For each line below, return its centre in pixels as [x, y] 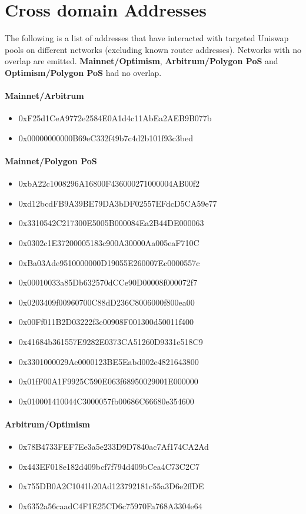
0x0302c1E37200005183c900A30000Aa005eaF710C [109, 243]
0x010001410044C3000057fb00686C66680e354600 [106, 401]
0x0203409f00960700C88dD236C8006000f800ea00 [107, 302]
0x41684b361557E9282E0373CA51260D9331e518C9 [111, 342]
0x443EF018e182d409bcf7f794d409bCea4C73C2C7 [109, 466]
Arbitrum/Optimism [47, 424]
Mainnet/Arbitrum [44, 96]
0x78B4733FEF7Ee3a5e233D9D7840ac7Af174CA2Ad [114, 447]
